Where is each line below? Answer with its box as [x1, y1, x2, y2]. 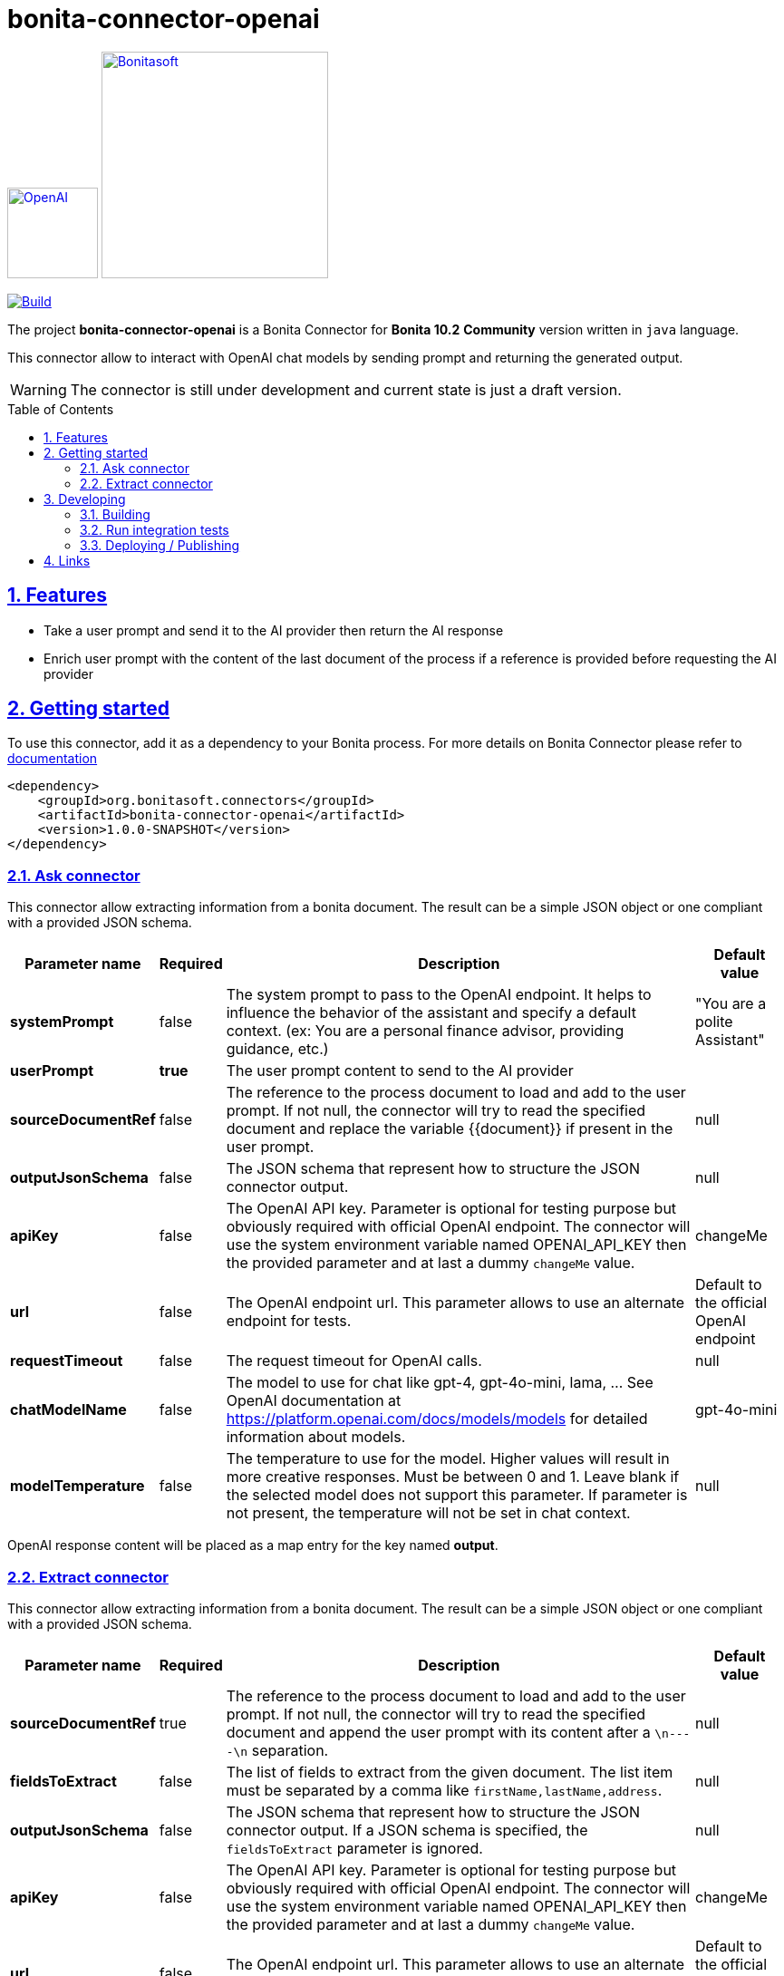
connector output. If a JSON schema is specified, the [226, 1820, 588, 1839]
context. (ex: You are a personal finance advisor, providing [226, 1022, 624, 1041]
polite [694, 1012, 733, 1032]
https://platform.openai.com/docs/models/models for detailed [226, 1409, 648, 1429]
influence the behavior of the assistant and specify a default [226, 1003, 636, 1022]
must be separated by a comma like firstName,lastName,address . [226, 1780, 663, 1799]
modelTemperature [10, 1477, 145, 1496]
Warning [10, 380, 67, 399]
